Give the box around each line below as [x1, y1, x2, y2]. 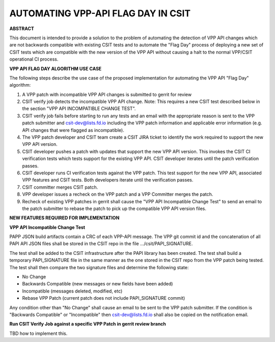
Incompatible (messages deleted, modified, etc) [22, 288, 123, 294]
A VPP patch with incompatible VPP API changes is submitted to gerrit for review [22, 91, 192, 97]
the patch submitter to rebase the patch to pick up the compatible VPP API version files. [22, 205, 206, 212]
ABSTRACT [9, 25, 34, 32]
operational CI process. [9, 56, 59, 62]
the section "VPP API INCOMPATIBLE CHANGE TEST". [22, 106, 136, 112]
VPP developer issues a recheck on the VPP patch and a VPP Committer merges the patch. [22, 191, 213, 197]
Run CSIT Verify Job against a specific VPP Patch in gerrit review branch [9, 321, 167, 327]
